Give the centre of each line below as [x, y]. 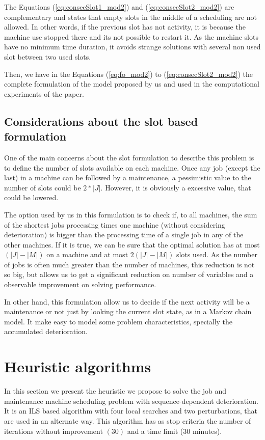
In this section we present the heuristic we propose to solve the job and [115, 391]
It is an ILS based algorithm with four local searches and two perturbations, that [131, 411]
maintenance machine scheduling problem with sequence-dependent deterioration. [131, 401]
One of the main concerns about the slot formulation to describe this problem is [129, 157]
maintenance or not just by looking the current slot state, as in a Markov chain [128, 311]
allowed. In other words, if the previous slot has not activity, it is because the [125, 27]
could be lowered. [31, 197]
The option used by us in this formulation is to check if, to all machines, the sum [131, 214]
